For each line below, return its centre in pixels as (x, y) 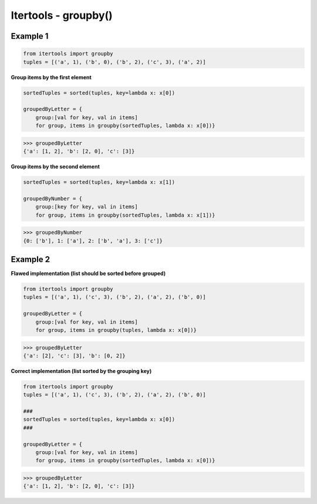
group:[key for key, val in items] (87, 207)
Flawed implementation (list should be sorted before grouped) (88, 274)
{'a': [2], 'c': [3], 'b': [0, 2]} (74, 356)
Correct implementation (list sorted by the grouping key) (81, 371)
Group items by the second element (55, 167)
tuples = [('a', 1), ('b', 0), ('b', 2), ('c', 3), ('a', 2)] (114, 62)
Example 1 (30, 36)
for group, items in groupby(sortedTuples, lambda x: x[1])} (125, 215)
